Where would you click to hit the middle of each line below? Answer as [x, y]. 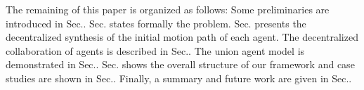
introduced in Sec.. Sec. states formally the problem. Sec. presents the [156, 23]
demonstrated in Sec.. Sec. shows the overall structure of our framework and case [180, 64]
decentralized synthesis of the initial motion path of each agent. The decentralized [182, 37]
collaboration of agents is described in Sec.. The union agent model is [155, 50]
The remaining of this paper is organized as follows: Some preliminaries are [168, 9]
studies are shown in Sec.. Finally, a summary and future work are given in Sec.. [179, 78]
